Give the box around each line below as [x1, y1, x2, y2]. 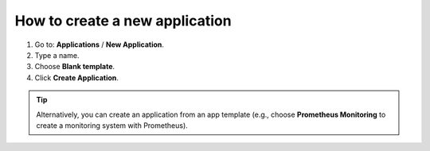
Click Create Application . [34, 72, 119, 83]
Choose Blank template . [34, 62, 115, 72]
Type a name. [34, 50, 80, 60]
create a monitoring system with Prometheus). [36, 120, 189, 130]
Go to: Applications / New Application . [34, 40, 165, 49]
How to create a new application [14, 12, 232, 29]
